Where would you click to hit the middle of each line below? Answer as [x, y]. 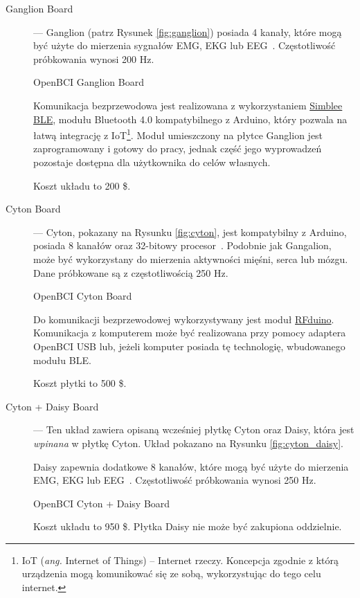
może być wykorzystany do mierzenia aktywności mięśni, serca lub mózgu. [191, 259]
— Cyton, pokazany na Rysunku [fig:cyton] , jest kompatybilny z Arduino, [190, 232]
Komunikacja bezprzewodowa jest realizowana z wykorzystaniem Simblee [188, 105]
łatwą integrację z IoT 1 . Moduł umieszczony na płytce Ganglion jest [178, 134]
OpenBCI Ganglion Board [89, 82]
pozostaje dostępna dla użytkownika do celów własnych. [152, 162]
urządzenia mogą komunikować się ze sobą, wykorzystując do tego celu [171, 573]
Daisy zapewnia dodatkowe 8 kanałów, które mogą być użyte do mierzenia [191, 466]
